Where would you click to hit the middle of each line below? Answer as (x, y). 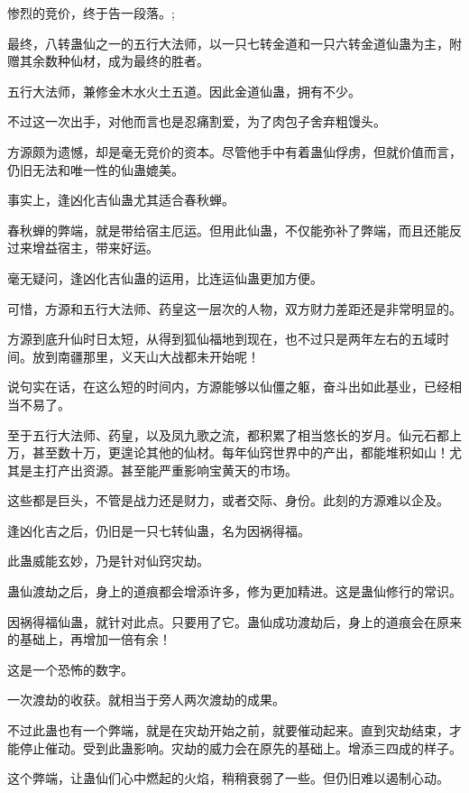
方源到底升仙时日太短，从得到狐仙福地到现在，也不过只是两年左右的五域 (222, 339)
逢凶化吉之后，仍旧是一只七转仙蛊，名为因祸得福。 (159, 530)
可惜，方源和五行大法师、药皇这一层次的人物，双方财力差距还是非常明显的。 (234, 308)
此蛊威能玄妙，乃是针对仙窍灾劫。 (108, 561)
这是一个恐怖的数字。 (70, 669)
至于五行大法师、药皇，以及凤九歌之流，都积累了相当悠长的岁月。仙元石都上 (234, 434)
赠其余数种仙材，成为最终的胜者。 (108, 61)
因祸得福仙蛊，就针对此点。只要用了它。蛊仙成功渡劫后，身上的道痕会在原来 (234, 621)
